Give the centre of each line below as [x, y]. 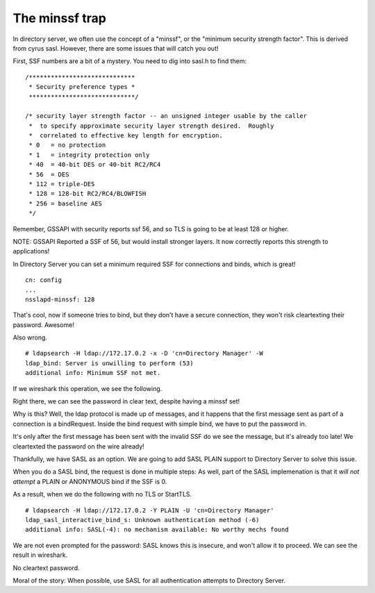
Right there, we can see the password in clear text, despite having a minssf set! [126, 401]
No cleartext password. [46, 568]
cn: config [44, 280]
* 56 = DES [49, 174]
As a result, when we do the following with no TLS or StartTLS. [102, 494]
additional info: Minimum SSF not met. [93, 373]
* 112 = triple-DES [62, 184]
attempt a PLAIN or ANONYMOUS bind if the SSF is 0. [90, 481]
